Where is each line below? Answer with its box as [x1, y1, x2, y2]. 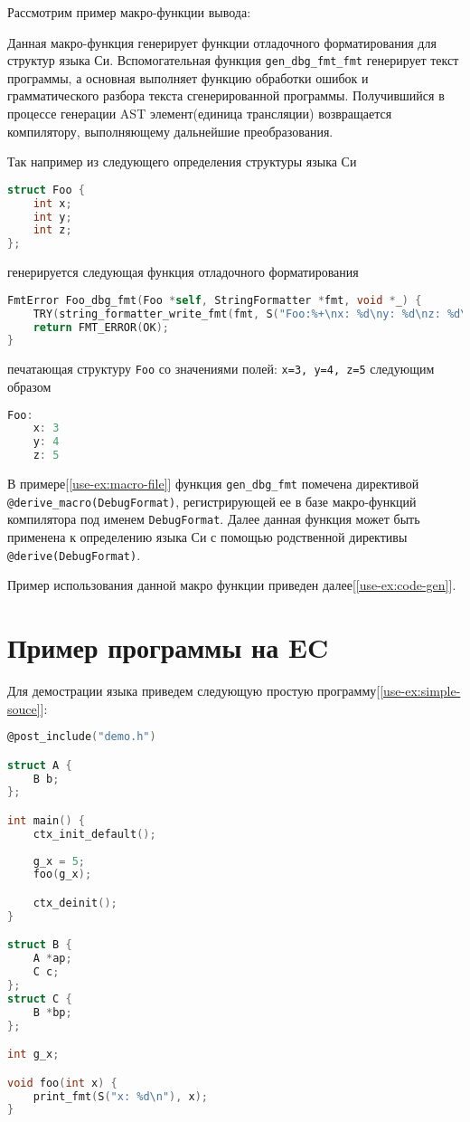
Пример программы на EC [7, 629, 329, 666]
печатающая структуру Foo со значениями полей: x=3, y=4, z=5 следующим [7, 359, 435, 378]
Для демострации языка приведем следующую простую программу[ [7, 680, 381, 699]
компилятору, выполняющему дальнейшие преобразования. [7, 121, 334, 140]
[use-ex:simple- [380, 680, 461, 699]
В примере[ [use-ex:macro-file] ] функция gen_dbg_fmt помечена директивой [7, 474, 419, 493]
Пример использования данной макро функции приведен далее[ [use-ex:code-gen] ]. [7, 575, 456, 594]
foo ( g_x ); [33, 868, 92, 881]
